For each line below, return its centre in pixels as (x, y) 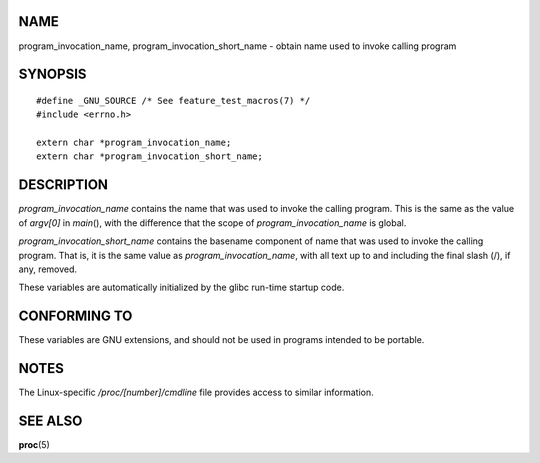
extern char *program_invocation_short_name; (150, 156)
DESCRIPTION (63, 185)
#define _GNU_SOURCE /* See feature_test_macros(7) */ (173, 100)
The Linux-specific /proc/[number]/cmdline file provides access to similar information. (196, 392)
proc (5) (34, 445)
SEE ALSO (50, 420)
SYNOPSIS (52, 74)
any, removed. (48, 269)
